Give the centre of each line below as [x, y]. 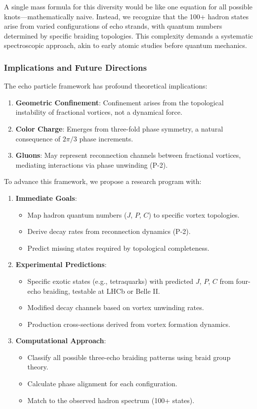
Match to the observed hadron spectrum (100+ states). [111, 400]
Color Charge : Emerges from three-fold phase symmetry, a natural [119, 128]
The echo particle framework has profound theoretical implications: [106, 86]
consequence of [38, 138]
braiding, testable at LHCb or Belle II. [102, 291]
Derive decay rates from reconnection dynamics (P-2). [109, 231]
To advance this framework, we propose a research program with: [103, 181]
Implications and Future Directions [75, 67]
